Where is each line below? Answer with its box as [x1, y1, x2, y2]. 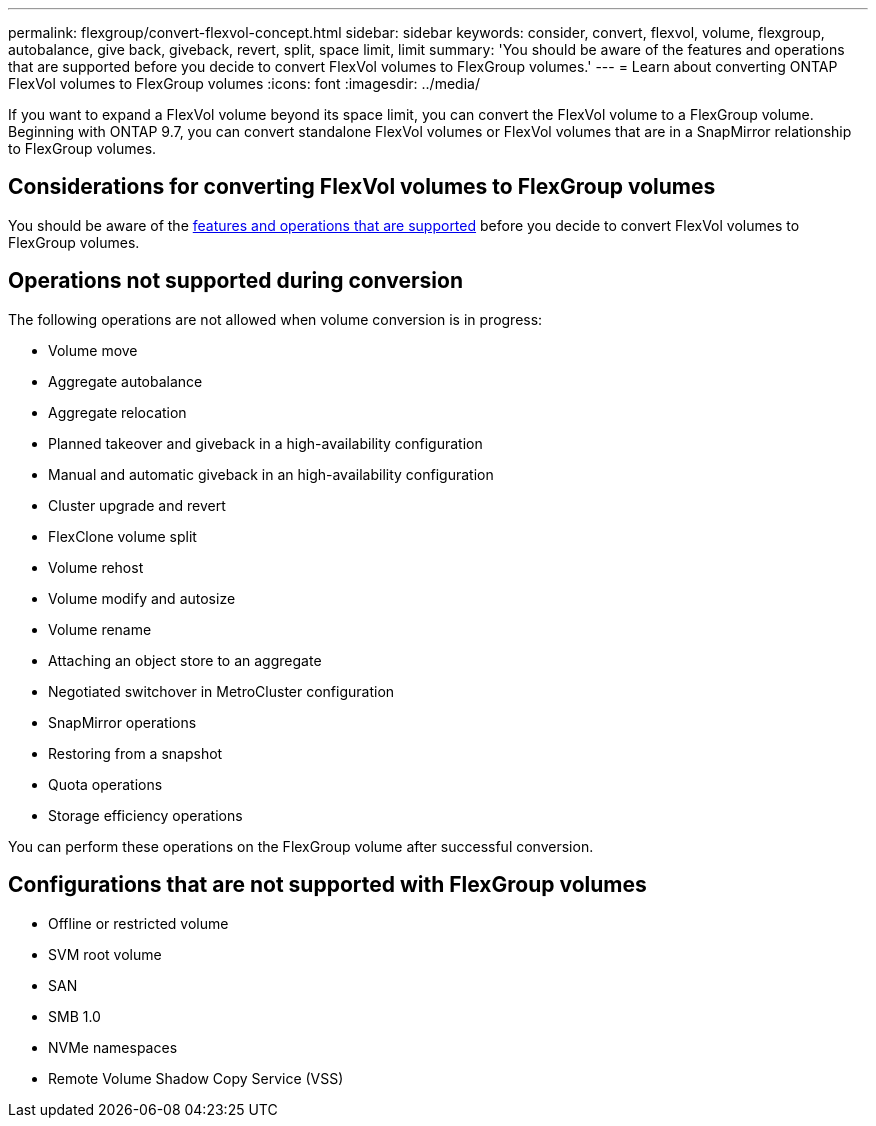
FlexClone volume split [48, 527, 197, 545]
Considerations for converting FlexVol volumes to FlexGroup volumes [8, 174, 716, 200]
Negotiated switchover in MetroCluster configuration [48, 682, 395, 700]
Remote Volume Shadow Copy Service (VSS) [48, 1069, 344, 1087]
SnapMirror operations [48, 713, 197, 731]
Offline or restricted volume [48, 914, 229, 932]
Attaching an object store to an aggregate [48, 651, 322, 669]
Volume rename [48, 620, 152, 638]
